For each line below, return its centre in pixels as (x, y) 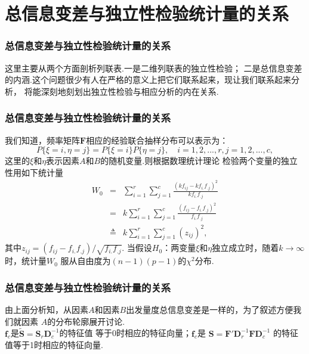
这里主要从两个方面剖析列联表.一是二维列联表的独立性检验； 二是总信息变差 (154, 68)
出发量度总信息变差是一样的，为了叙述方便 (210, 310)
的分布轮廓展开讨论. (86, 321)
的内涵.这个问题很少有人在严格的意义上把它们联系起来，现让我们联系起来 (148, 80)
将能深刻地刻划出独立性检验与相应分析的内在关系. (121, 91)
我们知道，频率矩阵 (42, 140)
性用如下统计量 (34, 172)
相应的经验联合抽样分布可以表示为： (157, 140)
